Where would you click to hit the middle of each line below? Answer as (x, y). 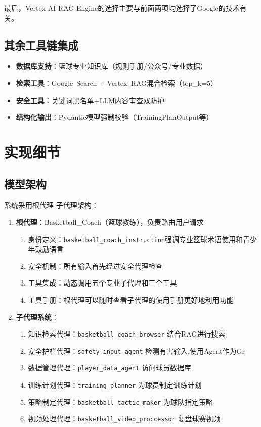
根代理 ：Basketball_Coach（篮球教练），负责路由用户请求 (110, 222)
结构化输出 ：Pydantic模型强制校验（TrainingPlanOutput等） (115, 117)
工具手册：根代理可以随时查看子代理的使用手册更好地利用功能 (131, 299)
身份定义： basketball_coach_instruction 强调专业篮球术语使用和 (136, 239)
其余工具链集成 (41, 45)
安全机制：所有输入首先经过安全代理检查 (95, 266)
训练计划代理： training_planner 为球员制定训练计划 (115, 385)
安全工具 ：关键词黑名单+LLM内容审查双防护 (90, 100)
